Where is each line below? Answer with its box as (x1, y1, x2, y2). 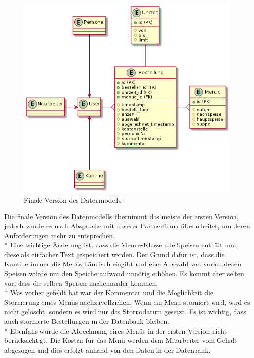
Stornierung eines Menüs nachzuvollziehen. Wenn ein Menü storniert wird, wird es (4, 297, 250, 307)
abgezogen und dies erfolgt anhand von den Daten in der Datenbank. (4, 344, 211, 355)
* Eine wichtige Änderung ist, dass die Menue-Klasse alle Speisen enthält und (4, 240, 236, 250)
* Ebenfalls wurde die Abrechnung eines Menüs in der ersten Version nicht (4, 325, 227, 336)
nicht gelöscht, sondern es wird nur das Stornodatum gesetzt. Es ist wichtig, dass (4, 306, 246, 317)
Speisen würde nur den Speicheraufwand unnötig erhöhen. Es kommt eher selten (4, 268, 244, 279)
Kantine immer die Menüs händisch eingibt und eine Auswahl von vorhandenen (4, 259, 242, 269)
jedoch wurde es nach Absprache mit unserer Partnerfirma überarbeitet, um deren (4, 221, 250, 231)
